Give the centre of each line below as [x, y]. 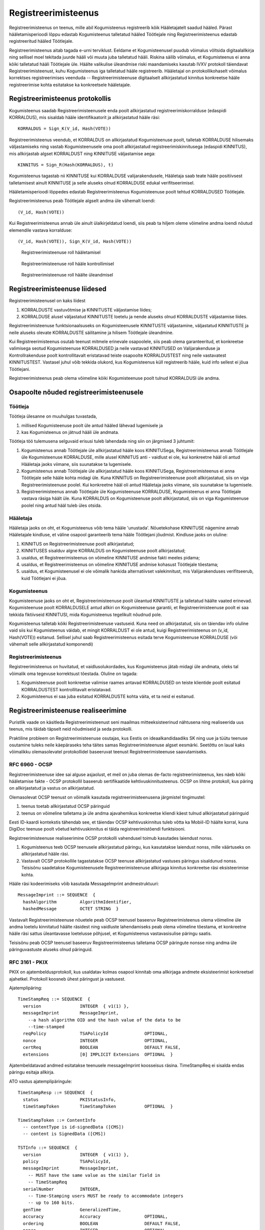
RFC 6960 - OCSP [31, 765]
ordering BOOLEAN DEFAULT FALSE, [102, 1223]
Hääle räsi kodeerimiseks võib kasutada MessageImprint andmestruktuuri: [84, 884]
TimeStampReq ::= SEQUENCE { [54, 999]
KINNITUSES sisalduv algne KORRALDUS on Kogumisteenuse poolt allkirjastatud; [104, 551]
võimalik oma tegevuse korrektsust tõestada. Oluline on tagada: [73, 674]
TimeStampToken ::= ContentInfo [57, 1120]
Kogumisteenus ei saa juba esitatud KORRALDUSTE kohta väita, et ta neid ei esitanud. [108, 696]
